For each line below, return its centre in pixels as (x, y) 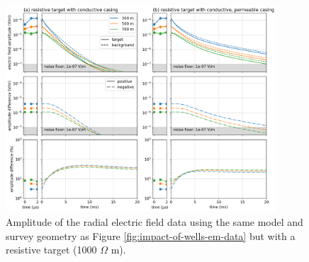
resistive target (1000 (51, 250)
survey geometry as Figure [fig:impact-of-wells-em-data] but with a (151, 235)
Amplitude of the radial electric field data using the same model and (154, 222)
